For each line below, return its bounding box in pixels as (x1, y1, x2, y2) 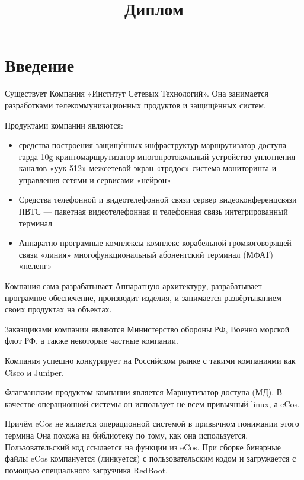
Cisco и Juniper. (5, 366, 64, 378)
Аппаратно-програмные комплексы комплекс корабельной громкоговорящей (18, 236, 292, 249)
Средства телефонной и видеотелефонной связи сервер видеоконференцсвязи (18, 193, 297, 206)
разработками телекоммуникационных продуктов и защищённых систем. (5, 98, 266, 111)
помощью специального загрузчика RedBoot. (5, 463, 168, 476)
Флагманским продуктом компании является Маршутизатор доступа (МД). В (5, 386, 283, 398)
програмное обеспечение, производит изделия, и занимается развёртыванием (5, 291, 281, 303)
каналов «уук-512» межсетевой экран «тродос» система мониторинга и (18, 162, 277, 174)
